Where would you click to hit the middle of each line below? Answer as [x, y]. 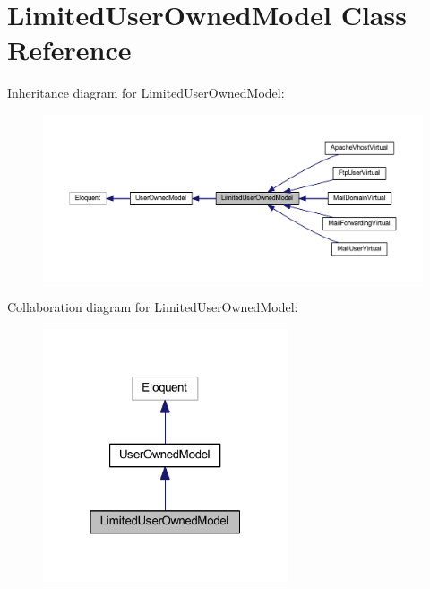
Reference [69, 50]
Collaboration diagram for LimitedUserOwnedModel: [153, 307]
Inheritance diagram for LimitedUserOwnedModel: [146, 93]
